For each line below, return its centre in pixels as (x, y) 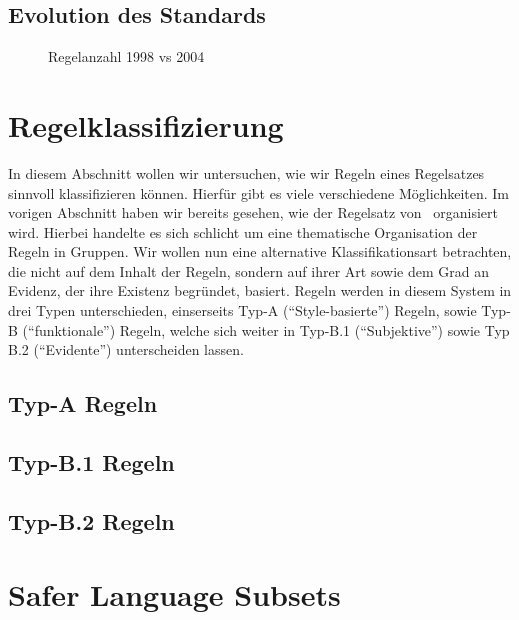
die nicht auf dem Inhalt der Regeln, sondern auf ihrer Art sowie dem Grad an (248, 270)
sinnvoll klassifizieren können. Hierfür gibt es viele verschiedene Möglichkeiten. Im (259, 192)
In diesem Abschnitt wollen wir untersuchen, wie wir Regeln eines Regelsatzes (246, 172)
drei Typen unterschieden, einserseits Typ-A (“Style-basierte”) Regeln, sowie (242, 310)
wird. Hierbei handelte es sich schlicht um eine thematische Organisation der (243, 231)
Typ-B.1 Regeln (91, 462)
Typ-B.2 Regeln (91, 520)
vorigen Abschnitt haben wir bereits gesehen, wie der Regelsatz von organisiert (253, 212)
